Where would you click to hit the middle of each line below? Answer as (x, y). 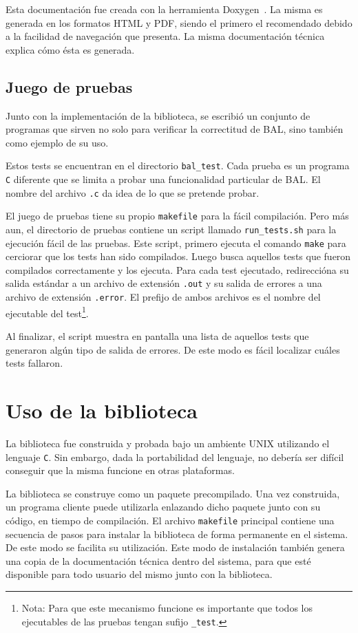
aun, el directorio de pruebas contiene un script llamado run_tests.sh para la (171, 229)
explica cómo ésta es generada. (70, 49)
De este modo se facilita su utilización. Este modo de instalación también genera (175, 547)
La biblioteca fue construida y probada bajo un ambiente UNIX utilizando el (168, 443)
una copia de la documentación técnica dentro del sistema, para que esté (158, 560)
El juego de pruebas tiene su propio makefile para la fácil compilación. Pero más (177, 216)
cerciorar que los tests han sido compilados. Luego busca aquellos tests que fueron (178, 256)
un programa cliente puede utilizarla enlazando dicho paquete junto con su (163, 507)
